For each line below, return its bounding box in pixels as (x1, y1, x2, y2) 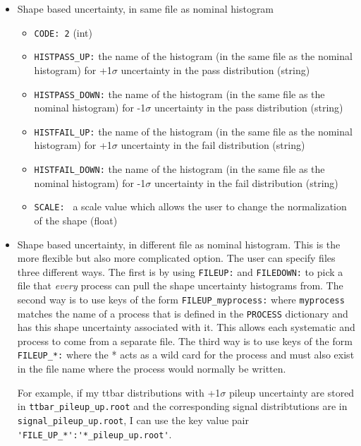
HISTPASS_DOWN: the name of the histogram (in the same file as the (34, 86, 325, 101)
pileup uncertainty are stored (228, 385, 355, 399)
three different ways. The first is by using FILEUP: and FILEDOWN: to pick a (17, 264, 343, 279)
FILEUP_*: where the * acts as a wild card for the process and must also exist (17, 347, 355, 362)
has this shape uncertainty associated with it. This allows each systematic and (17, 320, 355, 334)
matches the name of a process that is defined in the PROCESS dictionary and (17, 306, 348, 320)
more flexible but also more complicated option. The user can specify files (17, 251, 336, 265)
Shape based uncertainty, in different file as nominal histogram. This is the (17, 236, 341, 251)
